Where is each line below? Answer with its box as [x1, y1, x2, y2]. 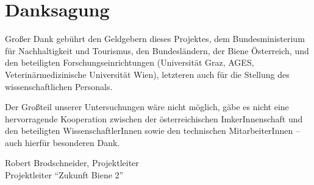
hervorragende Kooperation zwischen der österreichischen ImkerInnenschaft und [5, 112, 303, 125]
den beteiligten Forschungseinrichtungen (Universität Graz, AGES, [5, 56, 254, 69]
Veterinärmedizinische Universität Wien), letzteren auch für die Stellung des [5, 68, 290, 80]
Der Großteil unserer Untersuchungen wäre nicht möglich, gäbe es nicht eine [5, 100, 289, 113]
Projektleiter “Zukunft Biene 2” [5, 169, 124, 181]
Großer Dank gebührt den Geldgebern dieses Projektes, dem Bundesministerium [5, 32, 305, 45]
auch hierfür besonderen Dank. [5, 136, 120, 148]
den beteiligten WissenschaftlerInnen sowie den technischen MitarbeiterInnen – [5, 124, 300, 137]
